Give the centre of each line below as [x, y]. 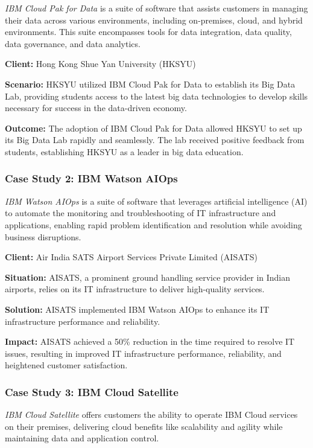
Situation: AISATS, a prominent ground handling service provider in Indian [148, 277]
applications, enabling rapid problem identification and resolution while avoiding [153, 224]
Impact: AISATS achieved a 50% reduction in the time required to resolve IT [150, 341]
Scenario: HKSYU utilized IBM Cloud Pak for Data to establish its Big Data [150, 84]
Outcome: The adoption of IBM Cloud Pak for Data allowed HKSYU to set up [153, 128]
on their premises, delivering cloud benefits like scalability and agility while [144, 426]
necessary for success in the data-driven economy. [96, 108]
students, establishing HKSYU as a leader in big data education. [124, 151]
